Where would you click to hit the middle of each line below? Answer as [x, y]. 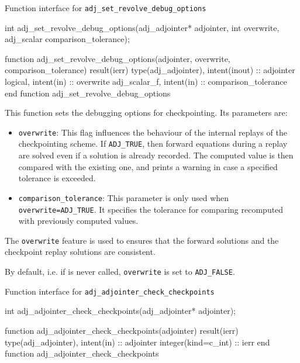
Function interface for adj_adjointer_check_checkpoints [110, 291]
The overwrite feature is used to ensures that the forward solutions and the [142, 240]
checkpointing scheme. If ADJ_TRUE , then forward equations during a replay [153, 144]
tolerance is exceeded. [57, 178]
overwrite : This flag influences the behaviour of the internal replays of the [153, 132]
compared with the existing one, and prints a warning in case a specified [148, 166]
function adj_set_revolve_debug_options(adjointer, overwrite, [118, 58]
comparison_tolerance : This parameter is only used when [124, 197]
